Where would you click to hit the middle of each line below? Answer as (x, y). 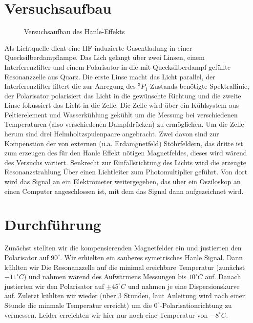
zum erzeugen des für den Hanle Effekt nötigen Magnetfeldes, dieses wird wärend (126, 153)
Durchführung (53, 224)
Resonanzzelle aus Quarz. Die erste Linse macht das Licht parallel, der (110, 76)
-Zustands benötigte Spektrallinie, (199, 86)
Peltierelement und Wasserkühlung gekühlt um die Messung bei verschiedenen (121, 114)
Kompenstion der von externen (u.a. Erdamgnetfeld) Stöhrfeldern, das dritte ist (124, 143)
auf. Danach (223, 276)
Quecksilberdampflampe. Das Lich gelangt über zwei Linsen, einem (105, 57)
